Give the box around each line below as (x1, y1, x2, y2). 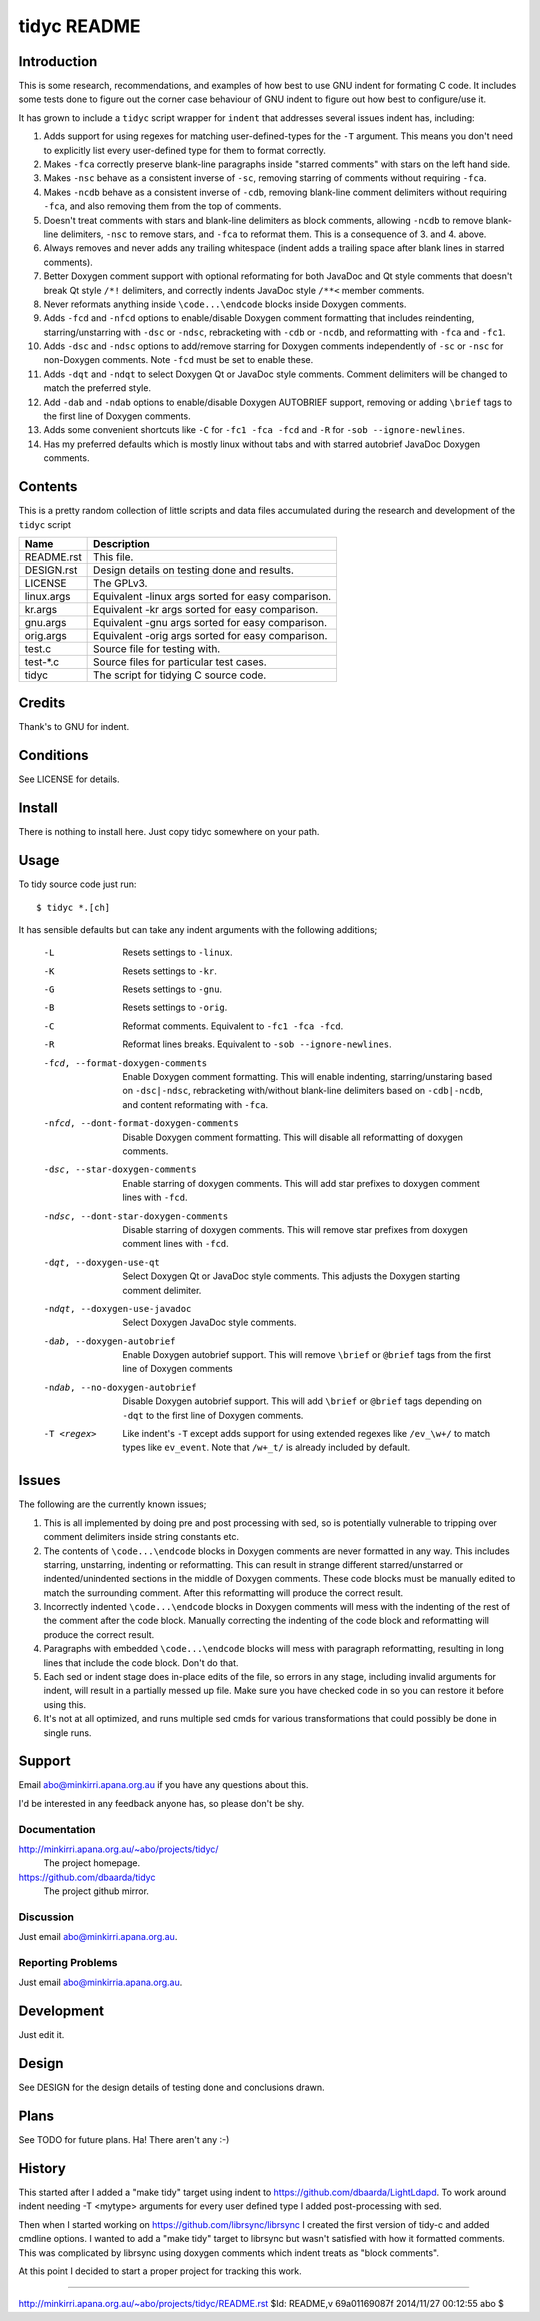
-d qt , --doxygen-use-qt (43, 1256, 160, 1268)
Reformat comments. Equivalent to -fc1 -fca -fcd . (122, 1020, 344, 1032)
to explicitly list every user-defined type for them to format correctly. (43, 144, 327, 156)
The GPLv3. (93, 576, 148, 590)
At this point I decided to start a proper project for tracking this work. (18, 2265, 302, 2277)
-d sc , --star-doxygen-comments (43, 1164, 197, 1175)
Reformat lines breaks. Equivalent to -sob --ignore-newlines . (122, 1038, 392, 1050)
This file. (93, 550, 134, 564)
